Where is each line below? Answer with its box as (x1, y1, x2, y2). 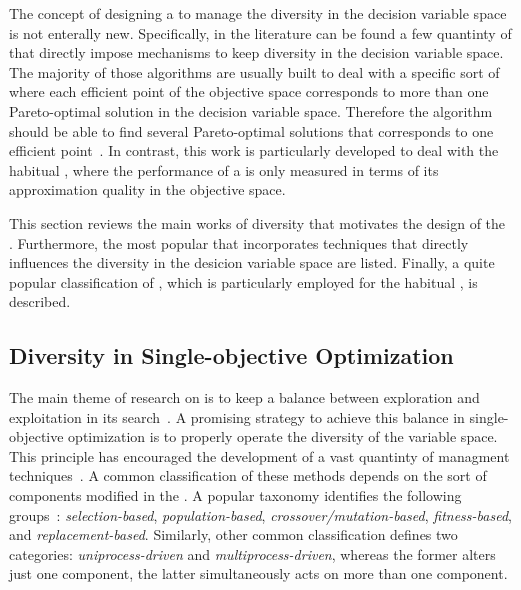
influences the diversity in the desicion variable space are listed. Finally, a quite (9, 252, 495, 273)
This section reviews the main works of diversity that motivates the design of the (9, 212, 506, 233)
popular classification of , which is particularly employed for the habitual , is (9, 271, 478, 292)
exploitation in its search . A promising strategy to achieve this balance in (9, 406, 465, 427)
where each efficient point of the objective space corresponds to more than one (9, 81, 489, 102)
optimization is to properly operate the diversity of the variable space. (68, 426, 498, 447)
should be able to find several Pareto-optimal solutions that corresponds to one (9, 120, 494, 141)
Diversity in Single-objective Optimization (9, 340, 454, 371)
